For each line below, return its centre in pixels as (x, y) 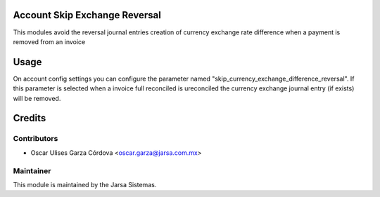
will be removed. (37, 98)
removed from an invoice (49, 41)
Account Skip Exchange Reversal (87, 15)
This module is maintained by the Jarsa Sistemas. (85, 184)
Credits (30, 118)
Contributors (36, 139)
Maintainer (32, 170)
